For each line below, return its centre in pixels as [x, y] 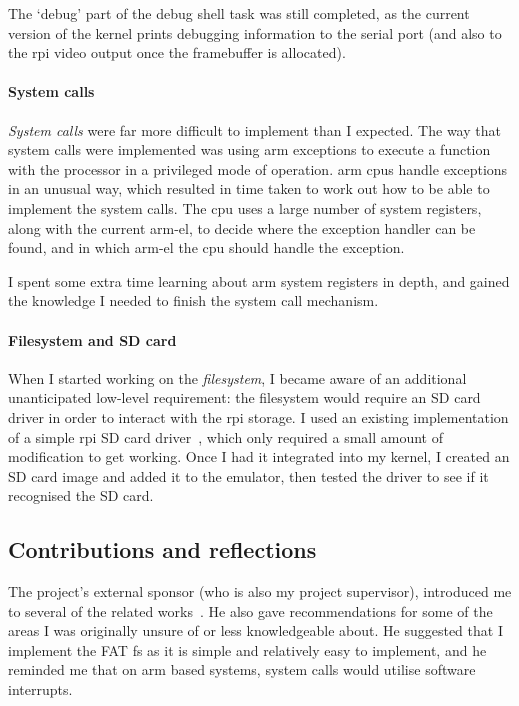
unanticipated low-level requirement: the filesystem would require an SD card [244, 397]
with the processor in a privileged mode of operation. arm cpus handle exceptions [258, 168]
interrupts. [40, 689]
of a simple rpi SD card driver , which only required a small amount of [226, 436]
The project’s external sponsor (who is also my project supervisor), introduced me [260, 591]
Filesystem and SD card [92, 339]
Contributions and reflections [162, 549]
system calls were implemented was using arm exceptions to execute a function [249, 149]
